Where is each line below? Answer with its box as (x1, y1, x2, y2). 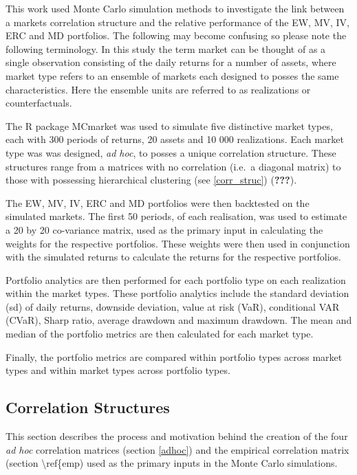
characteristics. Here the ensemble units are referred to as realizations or (6, 82, 311, 96)
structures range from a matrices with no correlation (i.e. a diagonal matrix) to (6, 159, 341, 173)
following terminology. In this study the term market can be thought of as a (6, 41, 326, 56)
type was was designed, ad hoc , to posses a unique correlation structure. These (6, 145, 336, 159)
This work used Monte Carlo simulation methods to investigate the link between (6, 1, 345, 15)
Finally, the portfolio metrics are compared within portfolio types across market (6, 349, 343, 364)
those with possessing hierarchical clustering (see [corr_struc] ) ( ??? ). (6, 173, 297, 187)
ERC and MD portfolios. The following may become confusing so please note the (6, 28, 347, 43)
